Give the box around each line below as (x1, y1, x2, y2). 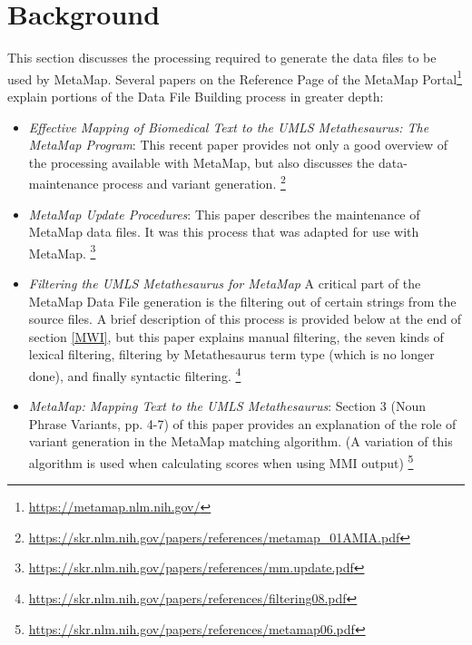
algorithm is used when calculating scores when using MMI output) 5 (28, 451, 414, 472)
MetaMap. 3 (28, 240, 96, 262)
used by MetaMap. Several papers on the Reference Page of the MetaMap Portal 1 (7, 66, 463, 88)
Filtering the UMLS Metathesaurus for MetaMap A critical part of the (28, 274, 421, 293)
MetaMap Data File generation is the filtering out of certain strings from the (28, 291, 457, 310)
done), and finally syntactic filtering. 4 (28, 364, 241, 385)
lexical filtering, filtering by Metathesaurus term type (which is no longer (28, 345, 435, 364)
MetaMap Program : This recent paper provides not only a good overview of (28, 135, 448, 154)
